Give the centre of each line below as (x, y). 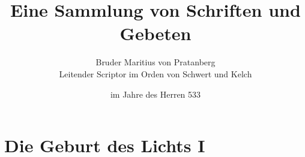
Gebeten (156, 33)
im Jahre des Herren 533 (156, 94)
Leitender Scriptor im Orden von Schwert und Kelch (156, 73)
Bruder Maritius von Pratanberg (156, 62)
